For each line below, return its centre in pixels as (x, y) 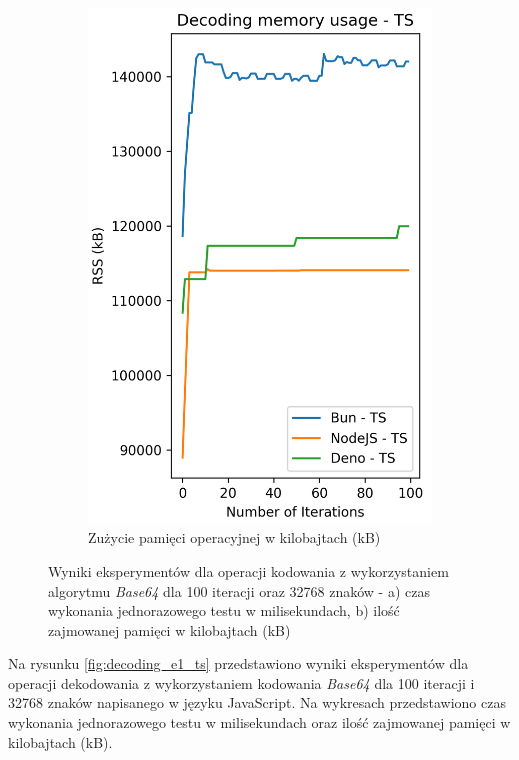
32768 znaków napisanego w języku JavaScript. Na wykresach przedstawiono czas (257, 702)
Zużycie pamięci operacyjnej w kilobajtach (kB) (234, 537)
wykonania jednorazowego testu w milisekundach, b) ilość (224, 610)
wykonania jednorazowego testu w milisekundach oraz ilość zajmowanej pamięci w (259, 722)
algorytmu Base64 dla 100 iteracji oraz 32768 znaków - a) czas (239, 590)
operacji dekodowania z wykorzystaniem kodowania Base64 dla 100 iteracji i (241, 682)
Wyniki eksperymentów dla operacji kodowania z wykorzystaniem (248, 570)
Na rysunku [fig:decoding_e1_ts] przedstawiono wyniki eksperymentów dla (238, 663)
